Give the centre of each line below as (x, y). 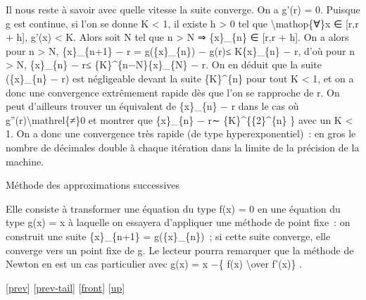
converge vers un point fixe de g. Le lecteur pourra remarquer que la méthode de (180, 250)
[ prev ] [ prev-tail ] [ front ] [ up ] (65, 287)
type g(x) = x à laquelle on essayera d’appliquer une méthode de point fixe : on (178, 222)
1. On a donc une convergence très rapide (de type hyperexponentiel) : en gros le (181, 133)
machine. (25, 161)
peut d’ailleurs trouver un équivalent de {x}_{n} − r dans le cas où (152, 106)
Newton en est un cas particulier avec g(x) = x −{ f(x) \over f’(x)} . (154, 264)
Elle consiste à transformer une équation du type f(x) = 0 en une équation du (173, 208)
